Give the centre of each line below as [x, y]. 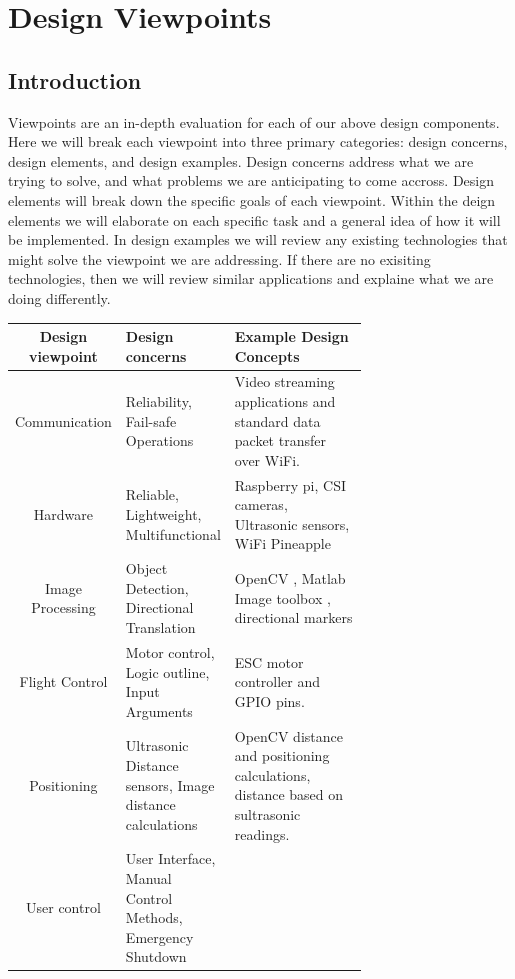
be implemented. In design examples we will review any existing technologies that [258, 239]
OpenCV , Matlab [290, 578]
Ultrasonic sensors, [292, 523]
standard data [277, 420]
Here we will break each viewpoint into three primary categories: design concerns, [258, 141]
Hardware [63, 514]
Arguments [159, 710]
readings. [262, 833]
